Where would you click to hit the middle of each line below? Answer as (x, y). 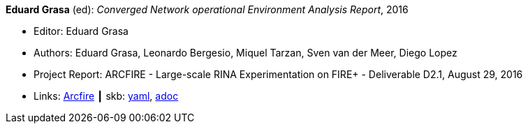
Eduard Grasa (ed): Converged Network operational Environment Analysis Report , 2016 (207, 9)
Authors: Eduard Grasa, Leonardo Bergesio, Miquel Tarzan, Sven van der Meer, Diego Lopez (245, 53)
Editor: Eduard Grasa (81, 31)
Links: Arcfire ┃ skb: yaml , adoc (106, 96)
